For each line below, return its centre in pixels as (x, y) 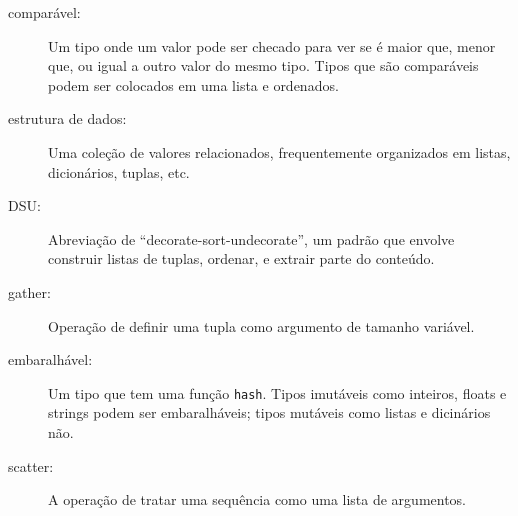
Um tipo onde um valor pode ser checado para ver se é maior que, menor (272, 45)
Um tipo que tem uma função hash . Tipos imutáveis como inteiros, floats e (277, 392)
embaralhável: (50, 359)
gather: (29, 291)
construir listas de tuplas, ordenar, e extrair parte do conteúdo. (241, 258)
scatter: (31, 465)
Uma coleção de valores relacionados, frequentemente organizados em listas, (279, 151)
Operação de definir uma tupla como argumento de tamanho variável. (261, 325)
